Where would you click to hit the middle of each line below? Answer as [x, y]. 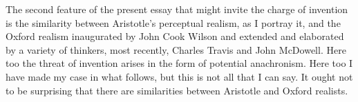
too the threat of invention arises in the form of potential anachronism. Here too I [179, 63]
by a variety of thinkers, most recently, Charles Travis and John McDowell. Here [176, 49]
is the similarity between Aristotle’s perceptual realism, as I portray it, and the [173, 22]
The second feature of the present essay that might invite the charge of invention [177, 9]
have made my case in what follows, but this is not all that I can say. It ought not [179, 76]
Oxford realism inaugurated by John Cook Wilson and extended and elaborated [175, 36]
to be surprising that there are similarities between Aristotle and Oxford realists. [177, 90]
